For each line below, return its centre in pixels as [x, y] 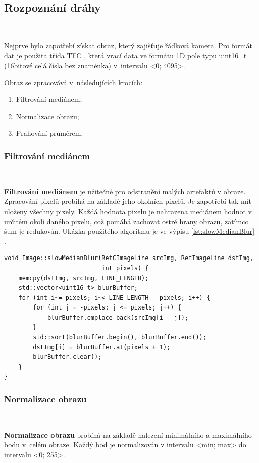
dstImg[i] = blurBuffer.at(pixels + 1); [102, 347]
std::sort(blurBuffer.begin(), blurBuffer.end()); [120, 338]
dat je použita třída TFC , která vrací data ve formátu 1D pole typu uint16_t [125, 55]
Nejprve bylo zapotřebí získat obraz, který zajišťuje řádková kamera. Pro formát [128, 45]
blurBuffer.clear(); [67, 357]
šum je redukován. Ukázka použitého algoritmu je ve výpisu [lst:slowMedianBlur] [129, 231]
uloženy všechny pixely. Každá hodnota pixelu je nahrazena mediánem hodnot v [128, 211]
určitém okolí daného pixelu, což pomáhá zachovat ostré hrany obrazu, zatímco [126, 221]
